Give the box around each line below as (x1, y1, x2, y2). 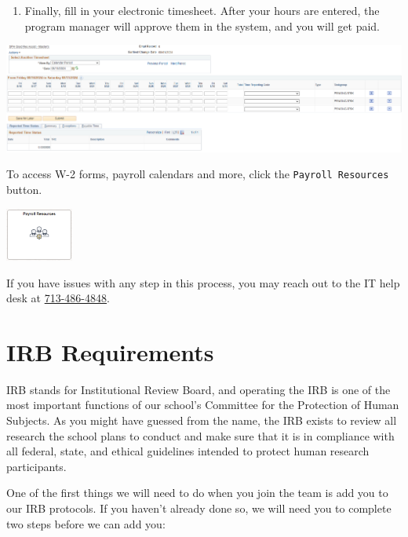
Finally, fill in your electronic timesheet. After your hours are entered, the (24, 2, 380, 18)
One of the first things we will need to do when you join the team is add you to (6, 484, 388, 501)
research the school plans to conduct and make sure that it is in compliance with (6, 427, 395, 444)
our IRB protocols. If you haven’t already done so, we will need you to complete (6, 500, 392, 517)
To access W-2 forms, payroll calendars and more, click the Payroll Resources (6, 166, 389, 182)
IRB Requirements (6, 335, 214, 367)
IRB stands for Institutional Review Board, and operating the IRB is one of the (6, 381, 391, 397)
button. (6, 181, 42, 197)
